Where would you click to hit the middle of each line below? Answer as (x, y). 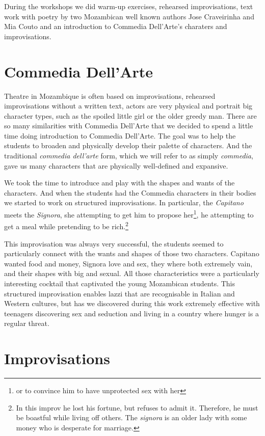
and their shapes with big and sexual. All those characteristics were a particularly (132, 273)
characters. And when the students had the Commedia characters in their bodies (130, 192)
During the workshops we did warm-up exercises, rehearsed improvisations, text (129, 6)
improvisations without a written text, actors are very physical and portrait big (128, 106)
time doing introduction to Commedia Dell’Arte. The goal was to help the (120, 135)
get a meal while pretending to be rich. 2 (66, 225)
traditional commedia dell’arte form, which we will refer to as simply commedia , (129, 156)
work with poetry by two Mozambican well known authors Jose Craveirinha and (129, 16)
